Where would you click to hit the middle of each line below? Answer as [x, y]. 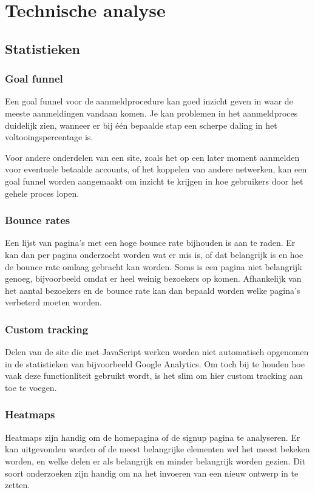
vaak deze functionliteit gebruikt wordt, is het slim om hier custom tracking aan [154, 376]
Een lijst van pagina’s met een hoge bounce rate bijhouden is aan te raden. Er [150, 243]
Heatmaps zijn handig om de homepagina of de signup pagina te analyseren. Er [153, 437]
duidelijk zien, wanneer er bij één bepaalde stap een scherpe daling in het [141, 125]
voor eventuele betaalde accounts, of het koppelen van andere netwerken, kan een [156, 169]
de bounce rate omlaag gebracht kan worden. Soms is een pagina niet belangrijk [154, 266]
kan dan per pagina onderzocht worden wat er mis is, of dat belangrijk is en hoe [154, 254]
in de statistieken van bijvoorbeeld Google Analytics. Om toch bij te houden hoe [155, 363]
